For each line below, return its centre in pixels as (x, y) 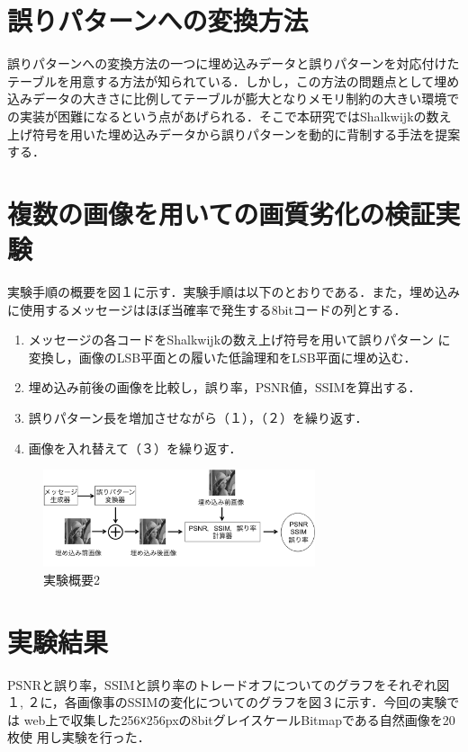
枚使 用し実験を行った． (79, 737)
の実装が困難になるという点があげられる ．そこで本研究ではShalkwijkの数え (229, 116)
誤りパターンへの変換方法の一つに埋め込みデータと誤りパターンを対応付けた (234, 63)
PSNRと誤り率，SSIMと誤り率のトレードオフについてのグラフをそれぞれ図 (229, 684)
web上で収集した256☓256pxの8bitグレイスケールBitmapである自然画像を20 (239, 719)
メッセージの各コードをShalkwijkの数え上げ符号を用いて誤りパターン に (239, 340)
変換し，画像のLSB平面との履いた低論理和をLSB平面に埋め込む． (222, 357)
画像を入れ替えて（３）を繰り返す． (135, 448)
